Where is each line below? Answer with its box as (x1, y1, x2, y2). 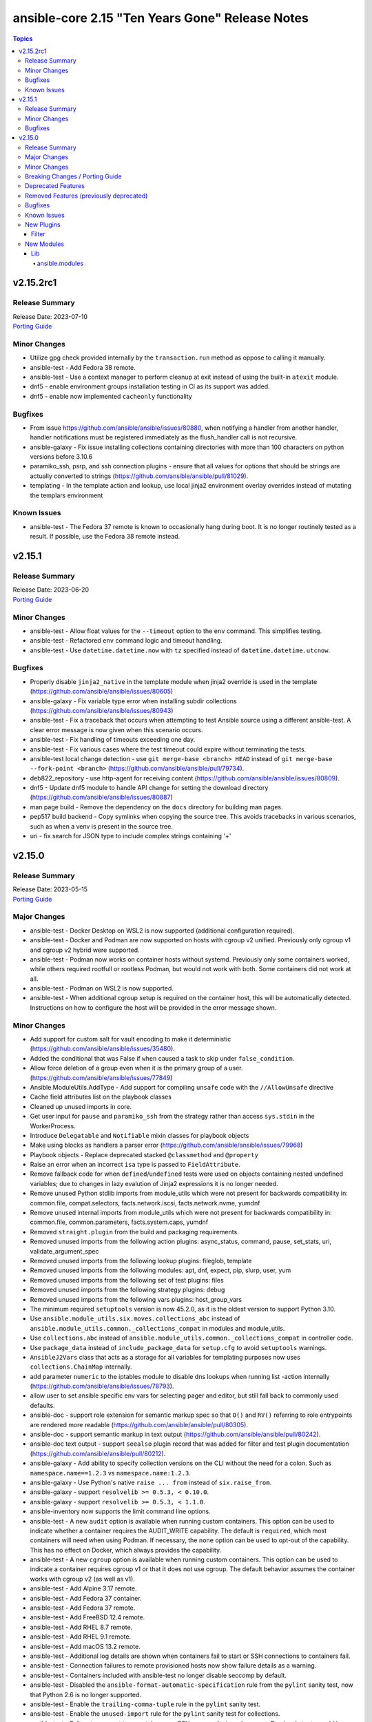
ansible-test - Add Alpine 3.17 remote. (30, 1584, 137, 1593)
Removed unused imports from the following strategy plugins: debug (30, 1285, 225, 1294)
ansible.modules (37, 259, 84, 267)
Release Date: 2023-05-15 (12, 885, 88, 893)
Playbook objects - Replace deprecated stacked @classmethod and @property (30, 1150, 258, 1159)
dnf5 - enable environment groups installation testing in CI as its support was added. (30, 382, 270, 391)
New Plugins (25, 220, 61, 229)
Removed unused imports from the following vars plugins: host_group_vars (30, 1295, 242, 1303)
